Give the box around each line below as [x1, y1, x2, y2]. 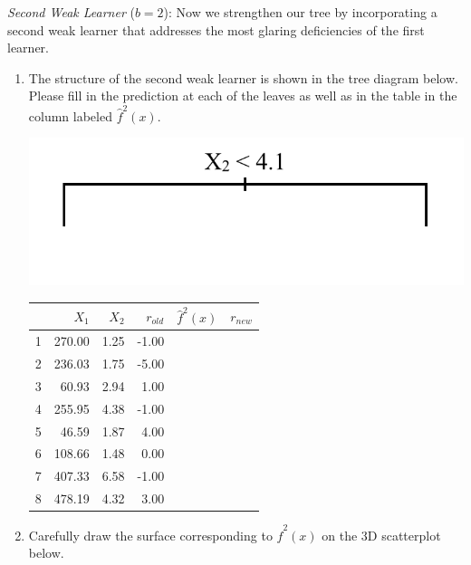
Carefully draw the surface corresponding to [28, 525, 273, 544]
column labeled [28, 106, 112, 125]
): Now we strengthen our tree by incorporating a [163, 3, 437, 21]
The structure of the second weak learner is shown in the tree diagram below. [28, 68, 458, 87]
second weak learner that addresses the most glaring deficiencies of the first [7, 20, 425, 39]
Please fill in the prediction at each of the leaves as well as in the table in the [28, 86, 457, 105]
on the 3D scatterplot [322, 525, 441, 544]
